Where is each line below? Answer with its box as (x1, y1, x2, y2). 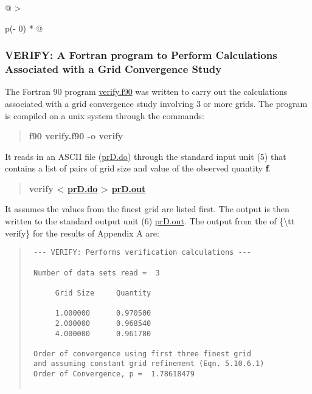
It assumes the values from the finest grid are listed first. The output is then (5, 202, 289, 215)
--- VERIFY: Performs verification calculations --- (33, 248, 251, 257)
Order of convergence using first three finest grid (33, 349, 251, 358)
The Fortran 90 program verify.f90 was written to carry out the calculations (5, 85, 288, 98)
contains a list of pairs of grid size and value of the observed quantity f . (5, 162, 271, 175)
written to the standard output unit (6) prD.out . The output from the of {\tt (5, 215, 295, 227)
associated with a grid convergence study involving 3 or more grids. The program (5, 97, 308, 109)
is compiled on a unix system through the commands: (5, 109, 204, 122)
